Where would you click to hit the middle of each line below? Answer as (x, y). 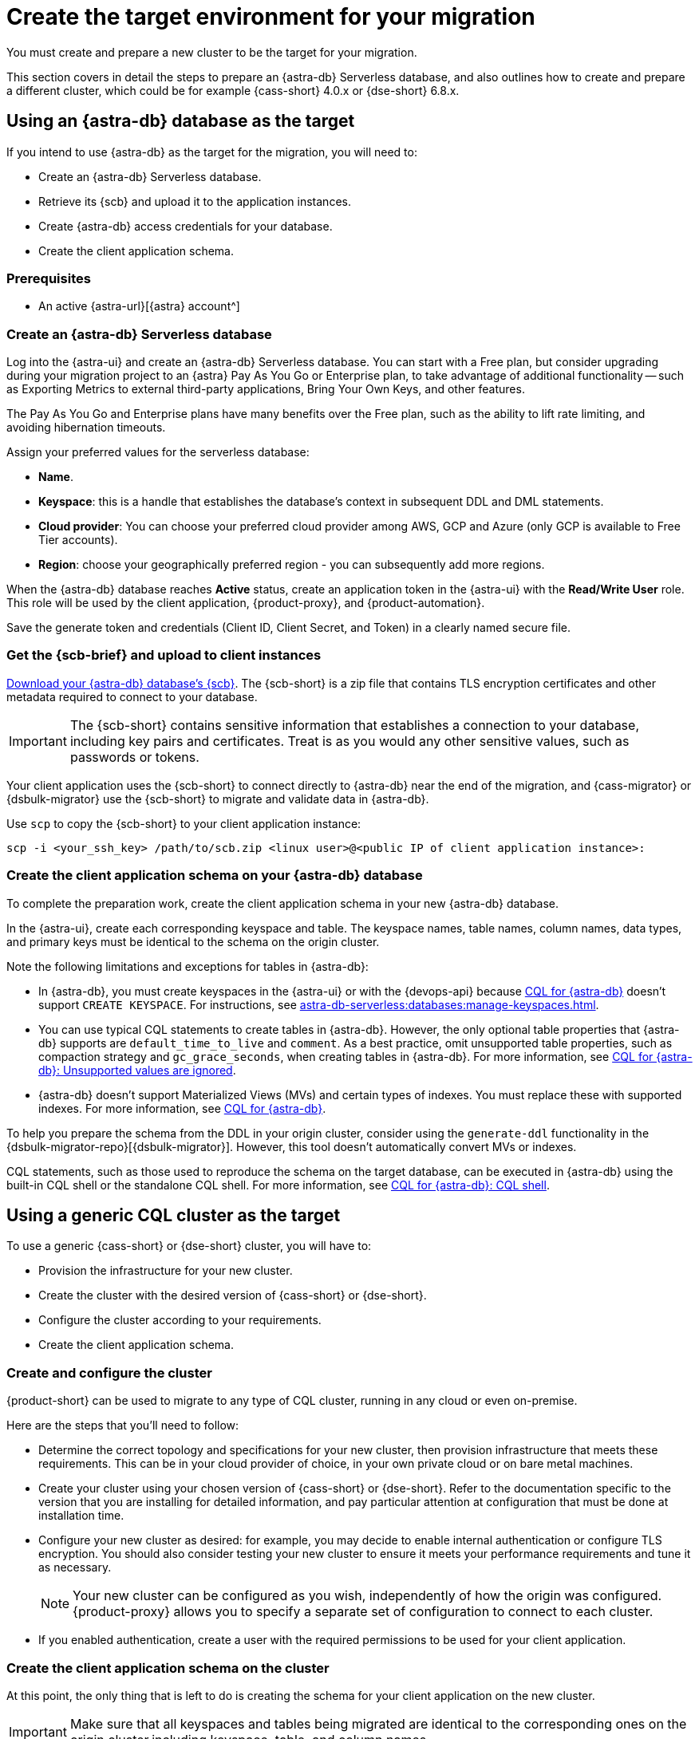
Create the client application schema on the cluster (168, 1668)
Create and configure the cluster (109, 1372)
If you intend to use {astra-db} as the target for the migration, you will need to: (212, 152)
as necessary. (75, 1567)
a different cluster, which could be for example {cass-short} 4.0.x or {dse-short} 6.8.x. (233, 90)
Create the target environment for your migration (271, 17)
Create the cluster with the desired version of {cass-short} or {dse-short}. (233, 1295)
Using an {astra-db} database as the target (181, 121)
